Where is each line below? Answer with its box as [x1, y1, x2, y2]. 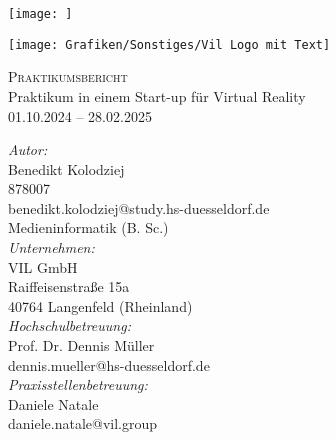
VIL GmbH [8, 256, 78, 277]
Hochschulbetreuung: [8, 315, 131, 336]
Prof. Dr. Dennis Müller [8, 335, 155, 356]
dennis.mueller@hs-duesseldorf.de [8, 354, 210, 375]
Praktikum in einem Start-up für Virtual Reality [8, 85, 306, 106]
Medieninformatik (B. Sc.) [8, 217, 169, 238]
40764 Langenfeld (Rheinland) [8, 295, 193, 316]
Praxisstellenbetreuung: [8, 374, 148, 395]
